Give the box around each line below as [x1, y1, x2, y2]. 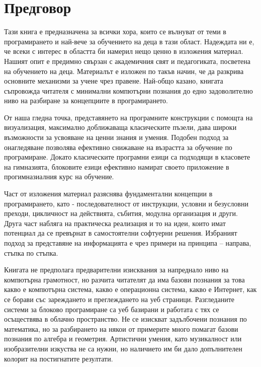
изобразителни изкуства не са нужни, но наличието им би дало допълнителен [4, 343, 242, 353]
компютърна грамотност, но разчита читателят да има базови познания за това [4, 274, 245, 284]
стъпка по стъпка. [4, 247, 58, 258]
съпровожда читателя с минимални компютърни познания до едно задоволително [4, 85, 253, 96]
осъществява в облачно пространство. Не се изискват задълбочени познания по [4, 314, 247, 324]
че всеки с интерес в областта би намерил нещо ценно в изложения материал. [4, 46, 243, 56]
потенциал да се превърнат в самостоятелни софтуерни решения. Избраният [4, 228, 237, 238]
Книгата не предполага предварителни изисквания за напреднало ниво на [4, 264, 229, 275]
